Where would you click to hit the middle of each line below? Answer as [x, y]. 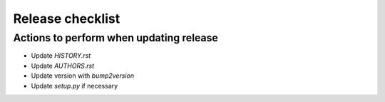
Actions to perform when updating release [116, 38]
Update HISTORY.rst [61, 56]
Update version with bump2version [83, 76]
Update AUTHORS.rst [63, 66]
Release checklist [67, 19]
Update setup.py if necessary [75, 86]
